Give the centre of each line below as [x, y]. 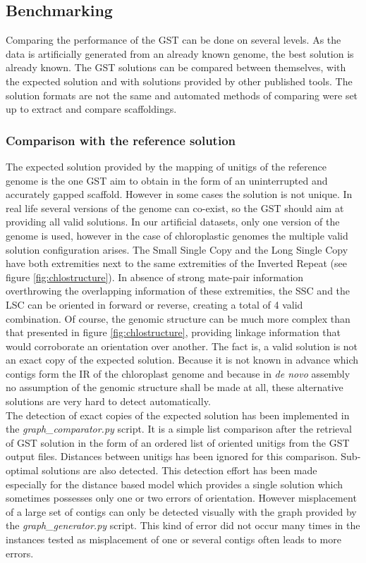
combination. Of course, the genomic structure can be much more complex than [178, 318]
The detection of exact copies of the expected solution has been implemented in [178, 415]
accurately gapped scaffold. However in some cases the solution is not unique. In [179, 194]
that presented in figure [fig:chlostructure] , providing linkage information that [173, 332]
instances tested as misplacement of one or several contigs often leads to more [173, 539]
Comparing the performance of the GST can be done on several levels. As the [173, 40]
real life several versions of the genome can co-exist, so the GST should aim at [175, 208]
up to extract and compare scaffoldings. [91, 109]
